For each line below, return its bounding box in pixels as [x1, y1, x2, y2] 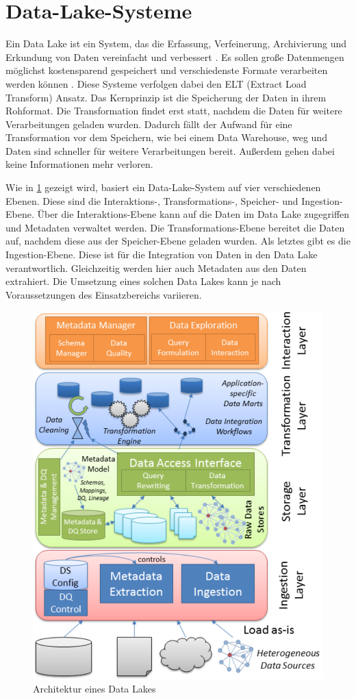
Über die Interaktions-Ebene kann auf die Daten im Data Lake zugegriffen [37, 207, 350, 221]
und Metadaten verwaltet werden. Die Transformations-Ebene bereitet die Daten [5, 220, 345, 234]
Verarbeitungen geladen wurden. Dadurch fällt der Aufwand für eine [5, 116, 292, 131]
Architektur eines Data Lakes [33, 682, 156, 696]
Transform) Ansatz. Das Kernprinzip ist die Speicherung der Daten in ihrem [5, 90, 327, 104]
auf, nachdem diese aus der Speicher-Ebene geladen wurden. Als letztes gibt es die [5, 234, 351, 248]
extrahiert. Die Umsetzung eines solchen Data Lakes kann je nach [5, 274, 281, 288]
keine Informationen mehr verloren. [5, 157, 153, 171]
